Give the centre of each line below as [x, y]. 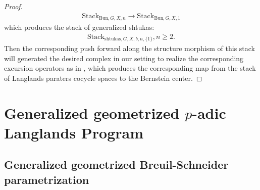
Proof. [13, 6]
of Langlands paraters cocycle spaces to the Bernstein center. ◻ [103, 78]
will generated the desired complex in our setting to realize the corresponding [124, 58]
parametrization [47, 179]
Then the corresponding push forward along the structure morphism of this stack [129, 48]
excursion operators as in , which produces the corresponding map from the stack [130, 68]
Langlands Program [74, 132]
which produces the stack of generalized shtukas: [79, 27]
